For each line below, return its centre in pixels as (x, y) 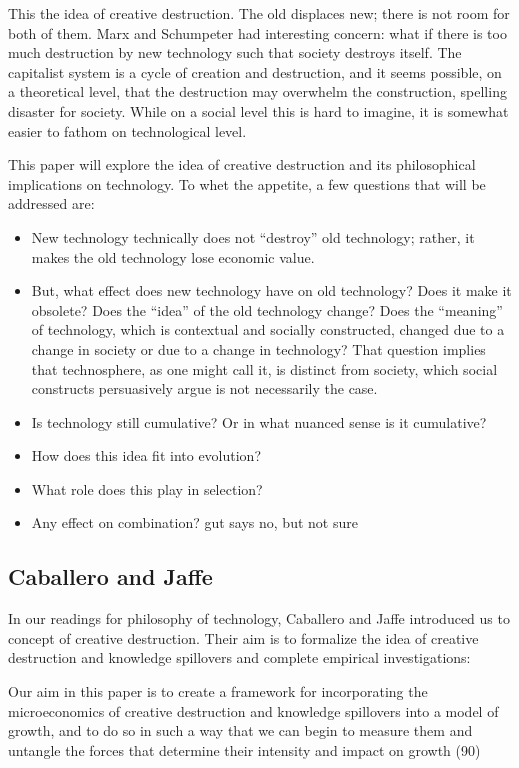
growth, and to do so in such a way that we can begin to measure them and (240, 730)
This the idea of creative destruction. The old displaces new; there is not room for (259, 13)
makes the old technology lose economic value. (173, 256)
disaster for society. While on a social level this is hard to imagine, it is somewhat (258, 110)
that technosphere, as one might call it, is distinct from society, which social (264, 368)
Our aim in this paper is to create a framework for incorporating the (218, 691)
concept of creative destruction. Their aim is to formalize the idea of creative (243, 637)
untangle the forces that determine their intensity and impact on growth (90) (244, 749)
